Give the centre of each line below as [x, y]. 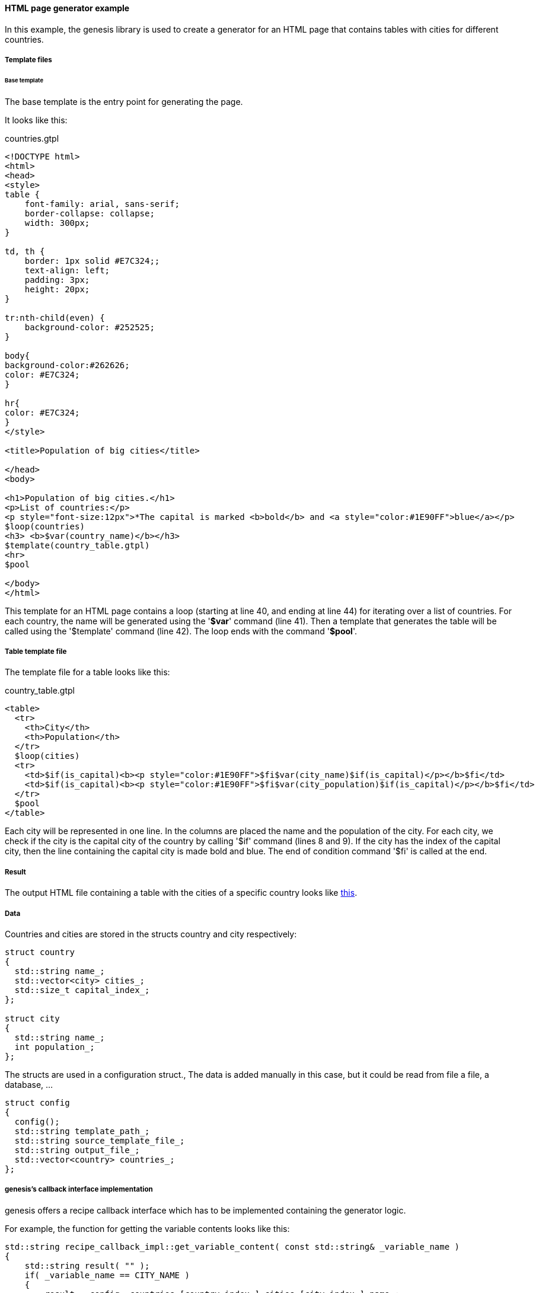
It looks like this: [36, 120]
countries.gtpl [32, 138]
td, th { [25, 251]
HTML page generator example [67, 8]
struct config [37, 1103]
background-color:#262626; [67, 365]
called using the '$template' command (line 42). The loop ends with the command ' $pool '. [181, 631]
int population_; [55, 1047]
